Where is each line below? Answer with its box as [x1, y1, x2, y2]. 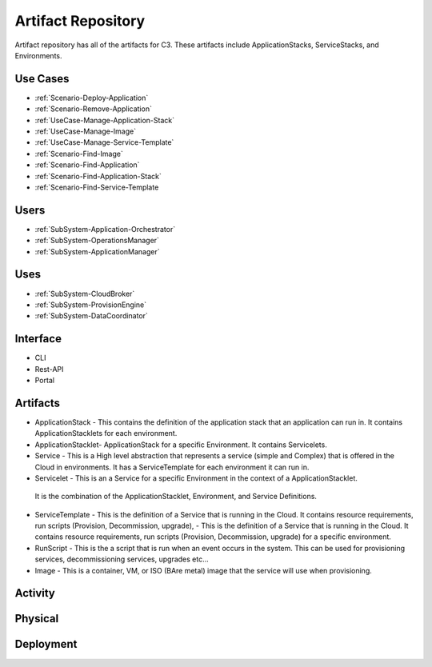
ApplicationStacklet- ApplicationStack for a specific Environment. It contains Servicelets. [34, 440, 327, 449]
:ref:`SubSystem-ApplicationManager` [34, 246, 160, 256]
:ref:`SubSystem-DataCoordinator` [34, 311, 148, 321]
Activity [14, 586, 56, 600]
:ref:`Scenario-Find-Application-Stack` [34, 171, 162, 181]
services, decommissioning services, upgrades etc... [34, 554, 210, 564]
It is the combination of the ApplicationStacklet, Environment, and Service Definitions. [34, 492, 318, 501]
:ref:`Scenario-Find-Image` [34, 149, 123, 158]
